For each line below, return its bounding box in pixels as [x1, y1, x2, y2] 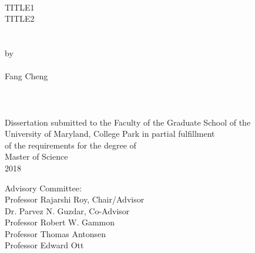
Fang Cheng [5, 70, 48, 82]
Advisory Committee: [5, 181, 82, 194]
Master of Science [5, 150, 68, 163]
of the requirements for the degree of [5, 139, 136, 151]
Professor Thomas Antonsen [5, 227, 106, 239]
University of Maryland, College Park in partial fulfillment [5, 127, 215, 140]
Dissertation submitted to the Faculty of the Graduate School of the [5, 116, 251, 128]
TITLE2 [5, 12, 35, 25]
